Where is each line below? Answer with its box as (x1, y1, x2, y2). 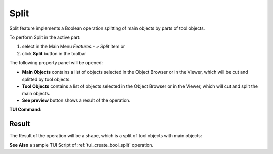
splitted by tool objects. (22, 76, 71, 82)
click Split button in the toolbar (22, 50, 86, 56)
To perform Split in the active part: (9, 34, 81, 40)
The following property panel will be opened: (9, 60, 103, 66)
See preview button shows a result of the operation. (22, 97, 131, 103)
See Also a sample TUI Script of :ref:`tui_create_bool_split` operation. (9, 142, 154, 148)
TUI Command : (9, 106, 42, 113)
